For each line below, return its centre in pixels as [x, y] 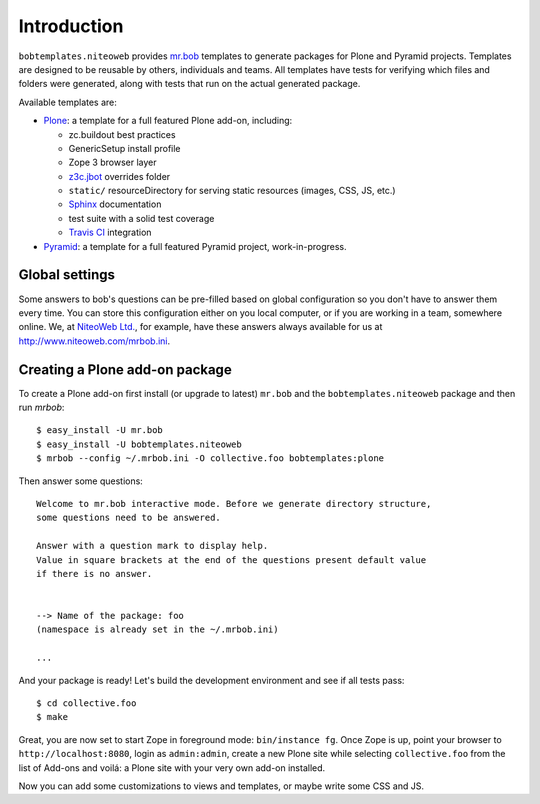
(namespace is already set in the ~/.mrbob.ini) [157, 629]
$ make [52, 717]
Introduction [71, 26]
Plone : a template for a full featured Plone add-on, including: [168, 121]
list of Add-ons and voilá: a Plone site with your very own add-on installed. [172, 767]
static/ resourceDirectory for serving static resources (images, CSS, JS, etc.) [232, 191]
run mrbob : [41, 407]
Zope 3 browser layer [112, 162]
